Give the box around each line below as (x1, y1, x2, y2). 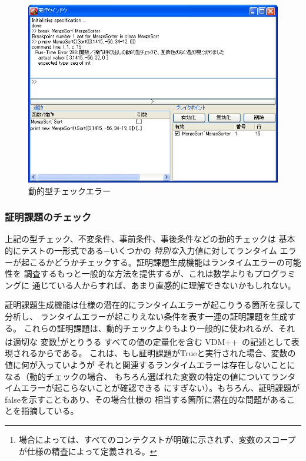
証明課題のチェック (5, 210, 92, 224)
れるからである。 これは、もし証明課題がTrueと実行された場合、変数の (21, 347, 296, 359)
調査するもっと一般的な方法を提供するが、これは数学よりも (24, 267, 255, 280)
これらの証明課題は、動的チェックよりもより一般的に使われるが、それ (24, 321, 295, 334)
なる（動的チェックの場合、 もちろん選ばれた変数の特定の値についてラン (5, 370, 288, 382)
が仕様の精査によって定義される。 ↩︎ (18, 445, 157, 457)
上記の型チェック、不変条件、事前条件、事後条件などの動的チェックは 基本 (5, 233, 295, 245)
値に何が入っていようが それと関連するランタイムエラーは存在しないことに (5, 358, 295, 370)
